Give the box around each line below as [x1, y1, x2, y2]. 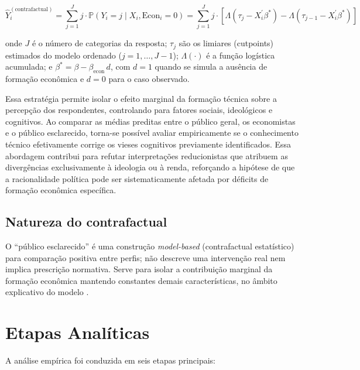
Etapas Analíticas [5, 320, 150, 344]
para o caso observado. [108, 72, 190, 84]
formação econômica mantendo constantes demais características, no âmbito [5, 274, 277, 286]
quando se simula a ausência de [155, 60, 268, 73]
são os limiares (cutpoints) [179, 37, 274, 49]
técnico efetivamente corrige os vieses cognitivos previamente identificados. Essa [5, 138, 292, 150]
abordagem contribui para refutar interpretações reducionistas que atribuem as [5, 149, 288, 162]
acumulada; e [5, 60, 53, 73]
